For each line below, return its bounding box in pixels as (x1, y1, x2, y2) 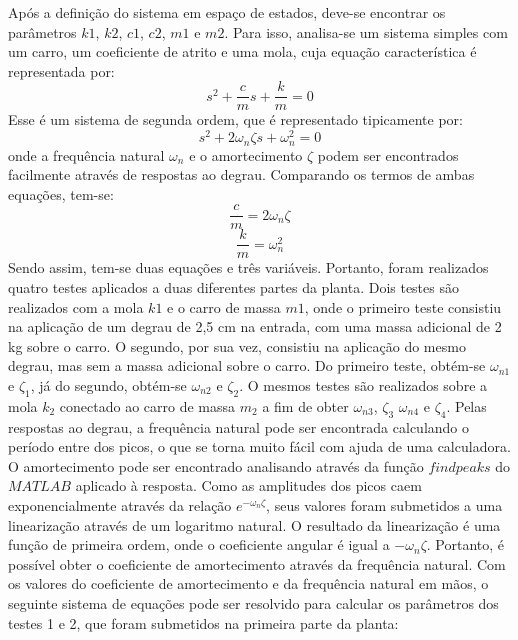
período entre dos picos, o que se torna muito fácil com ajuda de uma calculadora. (8, 436, 511, 457)
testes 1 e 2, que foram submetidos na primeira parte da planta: (8, 612, 399, 633)
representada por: (8, 60, 115, 81)
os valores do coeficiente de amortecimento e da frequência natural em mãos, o (8, 573, 489, 594)
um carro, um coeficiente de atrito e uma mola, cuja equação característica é (8, 41, 477, 62)
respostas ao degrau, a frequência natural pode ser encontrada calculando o (8, 416, 470, 437)
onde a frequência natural (8, 144, 165, 165)
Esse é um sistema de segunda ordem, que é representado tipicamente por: (8, 109, 463, 130)
